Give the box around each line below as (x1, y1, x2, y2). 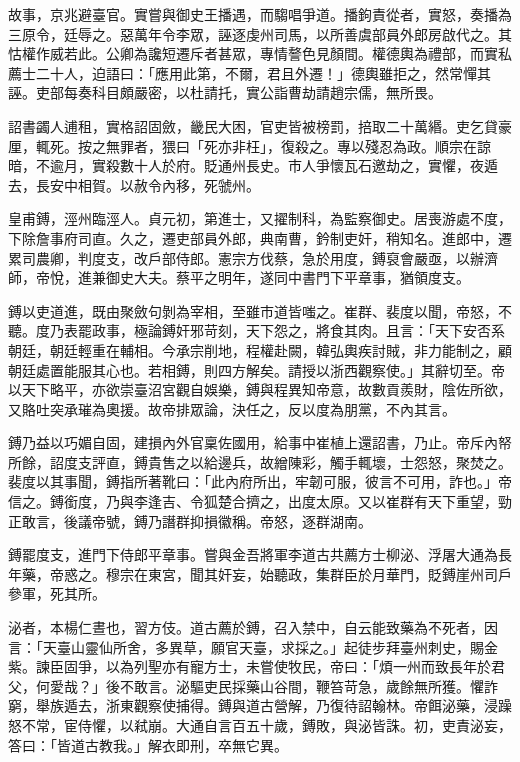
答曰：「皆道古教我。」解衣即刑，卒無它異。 (8, 734, 288, 755)
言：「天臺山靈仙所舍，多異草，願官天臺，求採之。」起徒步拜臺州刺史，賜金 (8, 636, 498, 657)
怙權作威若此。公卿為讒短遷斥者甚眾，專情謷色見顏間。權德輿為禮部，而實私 (8, 43, 512, 64)
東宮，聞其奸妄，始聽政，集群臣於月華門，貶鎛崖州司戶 (147, 563, 512, 584)
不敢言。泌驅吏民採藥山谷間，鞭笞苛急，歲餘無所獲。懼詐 (119, 675, 498, 696)
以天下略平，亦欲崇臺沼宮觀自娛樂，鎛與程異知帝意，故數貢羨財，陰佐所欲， (8, 379, 512, 400)
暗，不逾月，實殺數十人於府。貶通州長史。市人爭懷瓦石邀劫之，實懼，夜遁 (8, 155, 498, 176)
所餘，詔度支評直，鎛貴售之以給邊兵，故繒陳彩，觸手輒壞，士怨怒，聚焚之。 (8, 451, 512, 472)
